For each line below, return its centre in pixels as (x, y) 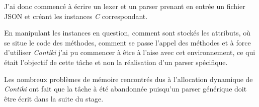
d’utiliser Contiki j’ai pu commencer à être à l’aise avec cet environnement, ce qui (130, 52)
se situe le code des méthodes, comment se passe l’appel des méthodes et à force (127, 42)
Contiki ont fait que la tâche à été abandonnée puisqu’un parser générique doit (125, 89)
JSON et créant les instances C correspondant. (76, 16)
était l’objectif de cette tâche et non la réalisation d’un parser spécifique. (116, 62)
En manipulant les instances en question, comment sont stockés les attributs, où (127, 33)
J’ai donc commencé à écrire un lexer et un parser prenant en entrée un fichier (125, 6)
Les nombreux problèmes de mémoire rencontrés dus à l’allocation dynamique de (128, 79)
